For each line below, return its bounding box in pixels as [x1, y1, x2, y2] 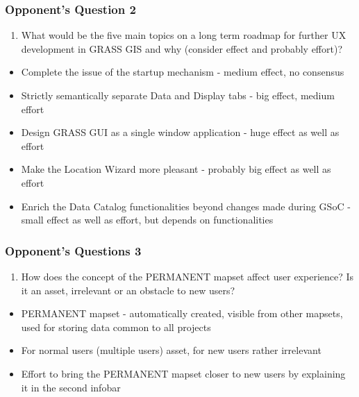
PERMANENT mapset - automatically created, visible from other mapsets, [21, 306, 343, 321]
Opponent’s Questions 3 [5, 242, 142, 259]
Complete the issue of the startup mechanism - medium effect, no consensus [21, 65, 344, 79]
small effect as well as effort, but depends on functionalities [21, 212, 274, 227]
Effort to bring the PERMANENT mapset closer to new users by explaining [21, 366, 346, 380]
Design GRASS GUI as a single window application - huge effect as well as [21, 125, 340, 140]
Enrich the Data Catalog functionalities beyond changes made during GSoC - [21, 198, 351, 213]
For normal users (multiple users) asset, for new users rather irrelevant [21, 343, 322, 357]
